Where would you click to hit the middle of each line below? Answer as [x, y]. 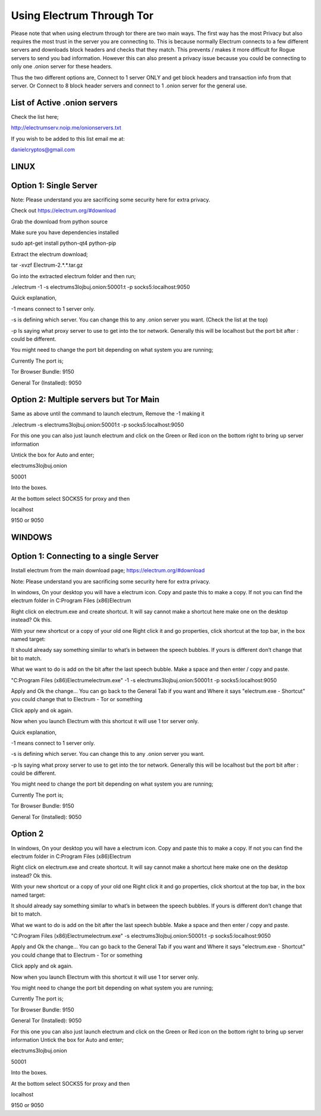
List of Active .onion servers [64, 103]
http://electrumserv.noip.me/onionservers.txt [66, 128]
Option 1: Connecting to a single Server [85, 557]
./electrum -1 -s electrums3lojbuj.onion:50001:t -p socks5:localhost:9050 [100, 287]
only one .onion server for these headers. [62, 67]
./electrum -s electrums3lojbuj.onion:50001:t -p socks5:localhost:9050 [97, 424]
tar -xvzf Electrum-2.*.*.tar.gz [47, 265]
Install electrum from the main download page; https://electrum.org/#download [108, 570]
